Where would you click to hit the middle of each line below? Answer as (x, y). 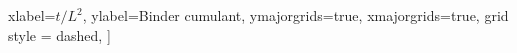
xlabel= (32, 15)
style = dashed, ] (59, 34)
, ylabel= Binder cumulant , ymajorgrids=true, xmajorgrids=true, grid (295, 15)
